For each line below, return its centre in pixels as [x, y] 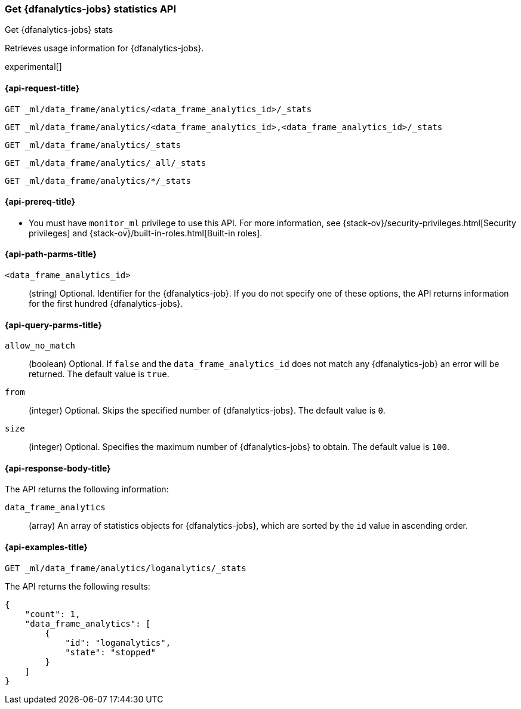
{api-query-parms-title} [53, 325]
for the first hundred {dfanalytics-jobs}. [106, 304]
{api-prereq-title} [40, 202]
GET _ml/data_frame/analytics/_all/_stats [106, 163]
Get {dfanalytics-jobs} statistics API [91, 9]
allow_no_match [40, 346]
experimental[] [33, 67]
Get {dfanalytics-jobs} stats [59, 30]
